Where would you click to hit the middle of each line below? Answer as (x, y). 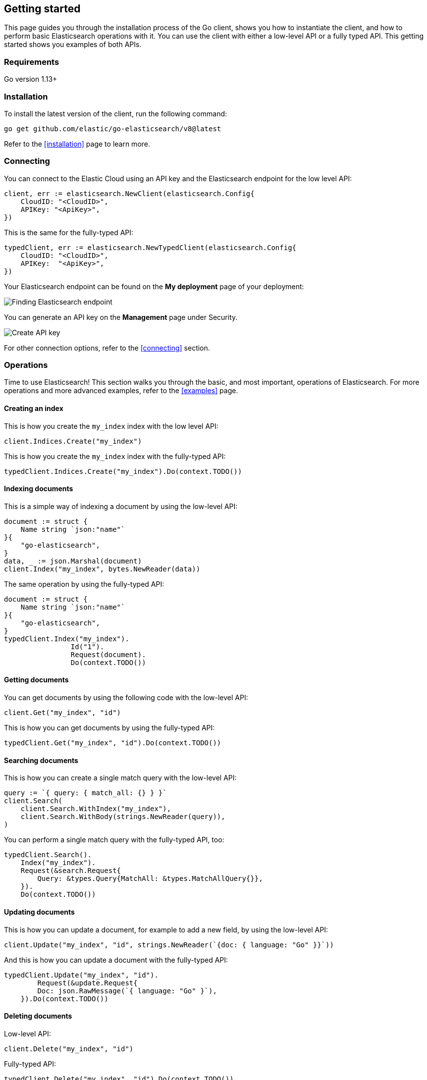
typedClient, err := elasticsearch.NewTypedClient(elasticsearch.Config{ (150, 247)
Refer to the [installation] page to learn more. (77, 144)
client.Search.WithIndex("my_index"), (96, 809)
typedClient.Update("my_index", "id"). (81, 975)
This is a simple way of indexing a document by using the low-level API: (121, 506)
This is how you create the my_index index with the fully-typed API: (115, 456)
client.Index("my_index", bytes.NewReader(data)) (102, 569)
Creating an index (34, 409)
